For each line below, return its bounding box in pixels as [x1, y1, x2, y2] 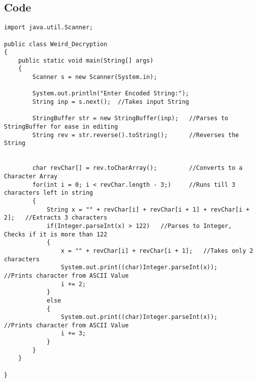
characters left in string [4, 189, 93, 197]
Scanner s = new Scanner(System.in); [32, 74, 157, 81]
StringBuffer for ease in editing [4, 123, 118, 131]
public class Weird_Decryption [4, 40, 107, 48]
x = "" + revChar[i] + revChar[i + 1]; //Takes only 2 [61, 247, 254, 254]
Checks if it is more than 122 [4, 230, 107, 238]
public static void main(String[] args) [18, 57, 154, 64]
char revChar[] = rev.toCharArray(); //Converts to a [32, 164, 243, 172]
